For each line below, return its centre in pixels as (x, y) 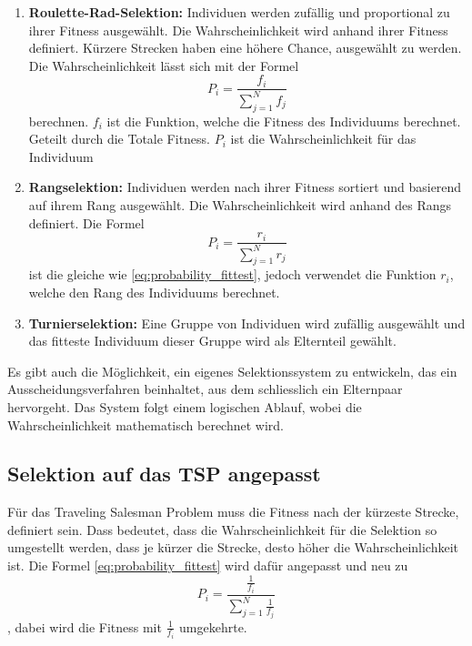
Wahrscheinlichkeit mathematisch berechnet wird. (146, 424)
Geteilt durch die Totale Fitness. (120, 139)
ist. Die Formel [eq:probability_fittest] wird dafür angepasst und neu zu (208, 565)
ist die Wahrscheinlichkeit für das (323, 139)
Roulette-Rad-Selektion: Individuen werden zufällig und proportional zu (239, 12)
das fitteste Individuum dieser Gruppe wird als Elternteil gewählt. (212, 341)
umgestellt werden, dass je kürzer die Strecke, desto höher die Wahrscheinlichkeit (233, 547)
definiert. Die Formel (86, 222)
